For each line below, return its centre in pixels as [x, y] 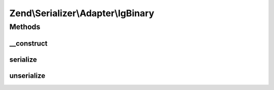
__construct [28, 43]
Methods [25, 27]
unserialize [27, 76]
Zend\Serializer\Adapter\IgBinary [82, 13]
